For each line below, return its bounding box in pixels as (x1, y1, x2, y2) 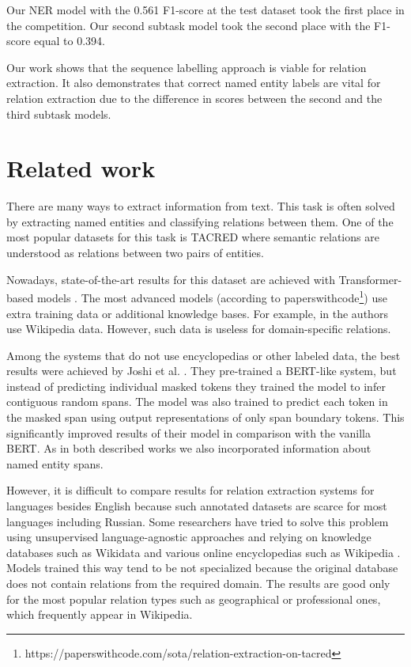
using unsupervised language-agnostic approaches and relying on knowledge (6, 529, 371, 545)
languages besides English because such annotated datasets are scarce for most (6, 498, 387, 514)
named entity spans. (6, 455, 104, 472)
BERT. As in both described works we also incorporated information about (6, 440, 371, 457)
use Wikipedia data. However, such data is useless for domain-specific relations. (6, 320, 391, 337)
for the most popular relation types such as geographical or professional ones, (6, 590, 381, 607)
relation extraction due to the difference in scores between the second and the (6, 89, 383, 106)
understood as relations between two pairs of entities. (6, 244, 264, 261)
